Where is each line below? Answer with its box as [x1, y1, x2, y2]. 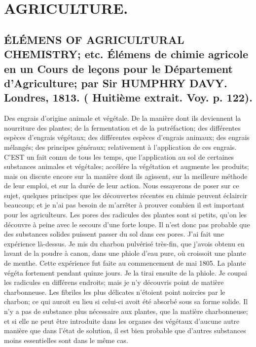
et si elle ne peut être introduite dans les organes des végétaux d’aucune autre [4, 315, 240, 326]
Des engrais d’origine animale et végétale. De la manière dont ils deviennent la [4, 113, 241, 123]
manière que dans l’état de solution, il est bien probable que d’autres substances [4, 325, 246, 336]
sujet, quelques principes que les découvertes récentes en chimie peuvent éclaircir [4, 190, 248, 200]
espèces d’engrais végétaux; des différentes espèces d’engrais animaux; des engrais [4, 132, 250, 142]
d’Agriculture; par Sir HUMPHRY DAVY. [4, 75, 227, 90]
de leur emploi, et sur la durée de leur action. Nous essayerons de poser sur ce [4, 180, 239, 191]
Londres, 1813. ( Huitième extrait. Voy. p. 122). [4, 90, 253, 105]
